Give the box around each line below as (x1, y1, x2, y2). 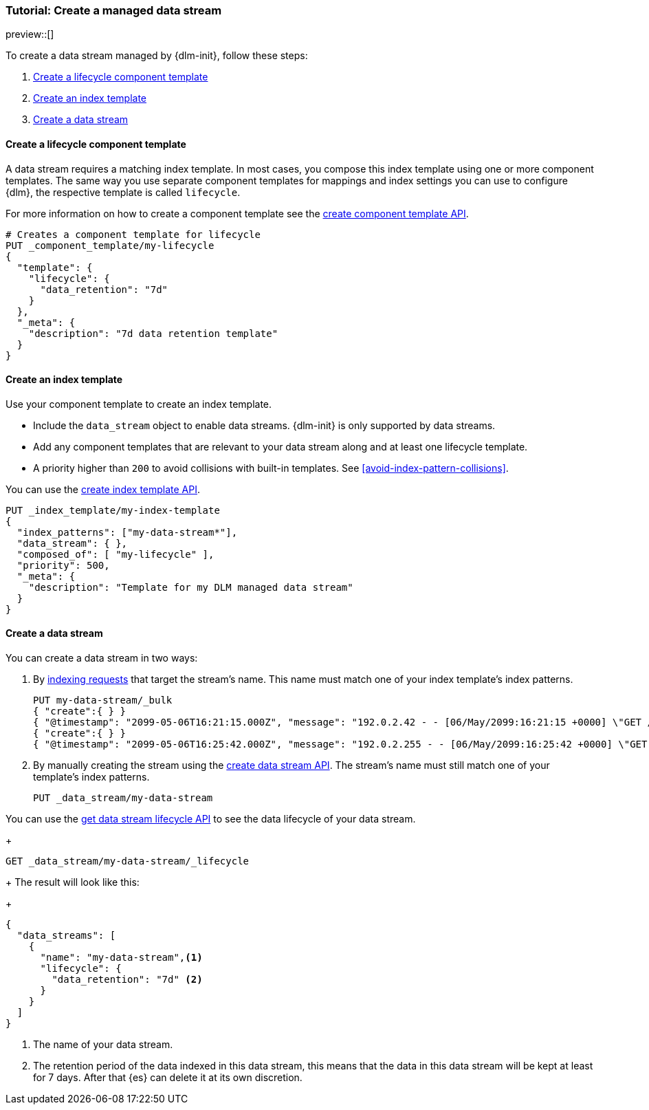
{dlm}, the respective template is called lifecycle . (5, 186, 241, 198)
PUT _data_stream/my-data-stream (33, 792, 213, 804)
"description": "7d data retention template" (28, 327, 278, 339)
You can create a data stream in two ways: (5, 652, 198, 664)
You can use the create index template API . (5, 483, 201, 495)
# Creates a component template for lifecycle (5, 228, 261, 240)
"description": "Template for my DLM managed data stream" (28, 581, 353, 593)
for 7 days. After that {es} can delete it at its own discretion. (33, 1071, 302, 1084)
